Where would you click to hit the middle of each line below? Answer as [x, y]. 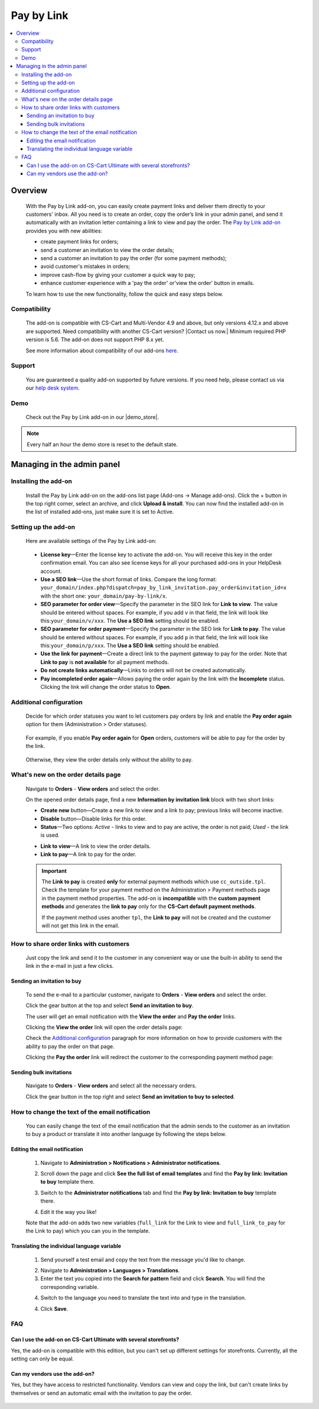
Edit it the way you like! [69, 1212]
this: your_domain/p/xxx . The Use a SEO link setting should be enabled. [130, 646]
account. [51, 571]
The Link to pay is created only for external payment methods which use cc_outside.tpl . [154, 882]
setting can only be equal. [43, 1359]
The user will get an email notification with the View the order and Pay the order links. [131, 1016]
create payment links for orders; [79, 242]
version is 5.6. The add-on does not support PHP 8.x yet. [95, 339]
